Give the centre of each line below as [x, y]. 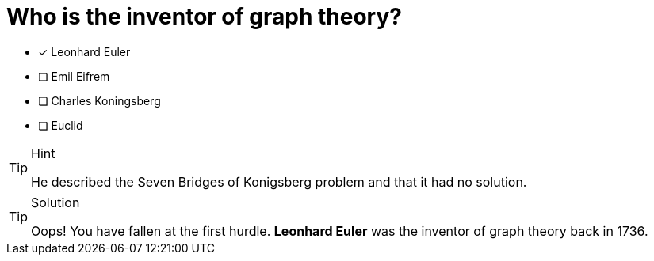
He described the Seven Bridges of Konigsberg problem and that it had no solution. [279, 182]
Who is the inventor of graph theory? [204, 17]
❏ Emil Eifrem [74, 76]
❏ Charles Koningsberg [99, 100]
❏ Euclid [61, 125]
